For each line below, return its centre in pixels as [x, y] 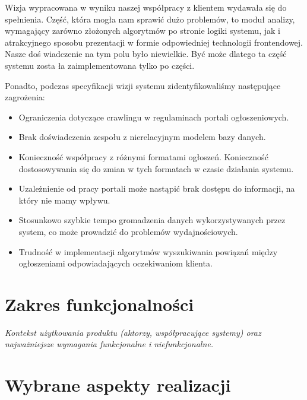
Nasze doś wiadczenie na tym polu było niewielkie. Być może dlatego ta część [146, 54]
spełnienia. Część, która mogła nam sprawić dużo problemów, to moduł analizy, [150, 19]
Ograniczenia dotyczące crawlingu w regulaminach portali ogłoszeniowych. [154, 117]
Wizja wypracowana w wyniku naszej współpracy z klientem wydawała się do [146, 7]
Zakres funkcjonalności [99, 304]
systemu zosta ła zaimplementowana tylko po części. [100, 65]
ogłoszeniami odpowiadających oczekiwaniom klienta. [115, 263]
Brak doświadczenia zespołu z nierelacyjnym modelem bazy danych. [142, 137]
